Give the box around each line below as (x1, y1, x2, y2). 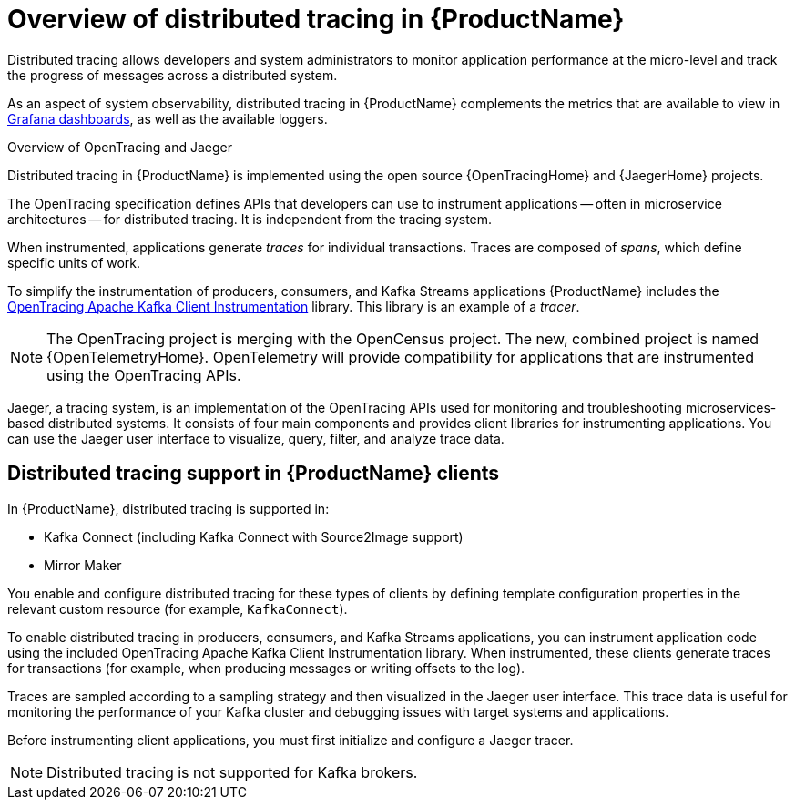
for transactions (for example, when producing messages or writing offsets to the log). (7, 659, 525, 676)
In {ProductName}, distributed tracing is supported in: (7, 500, 330, 516)
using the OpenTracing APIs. (46, 365, 241, 384)
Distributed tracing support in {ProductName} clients (7, 462, 500, 485)
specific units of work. (7, 254, 141, 271)
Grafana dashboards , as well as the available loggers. (7, 110, 328, 127)
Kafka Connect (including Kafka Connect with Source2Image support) (44, 528, 464, 545)
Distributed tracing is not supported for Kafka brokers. (46, 762, 418, 781)
